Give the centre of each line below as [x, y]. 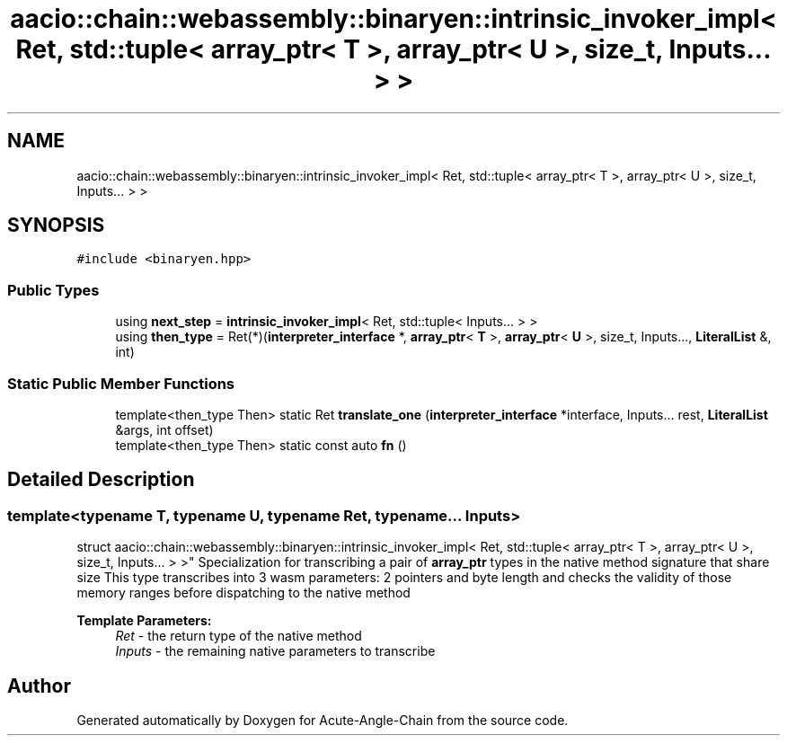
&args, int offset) [164, 429]
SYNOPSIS [56, 226]
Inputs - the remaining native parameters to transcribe [275, 651]
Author [39, 686]
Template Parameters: [144, 621]
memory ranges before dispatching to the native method [243, 593]
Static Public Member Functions [121, 383]
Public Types [53, 290]
